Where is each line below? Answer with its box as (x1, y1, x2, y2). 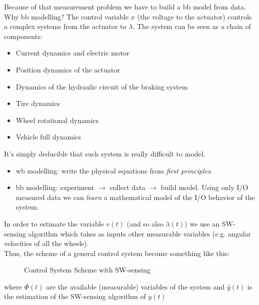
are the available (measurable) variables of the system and (46, 281, 225, 291)
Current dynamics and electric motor (16, 47, 130, 58)
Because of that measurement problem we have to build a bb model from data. (4, 1, 246, 11)
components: (4, 30, 43, 41)
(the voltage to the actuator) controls (137, 11, 252, 21)
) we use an (184, 218, 220, 228)
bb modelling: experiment (16, 182, 95, 192)
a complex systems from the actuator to (4, 21, 127, 31)
